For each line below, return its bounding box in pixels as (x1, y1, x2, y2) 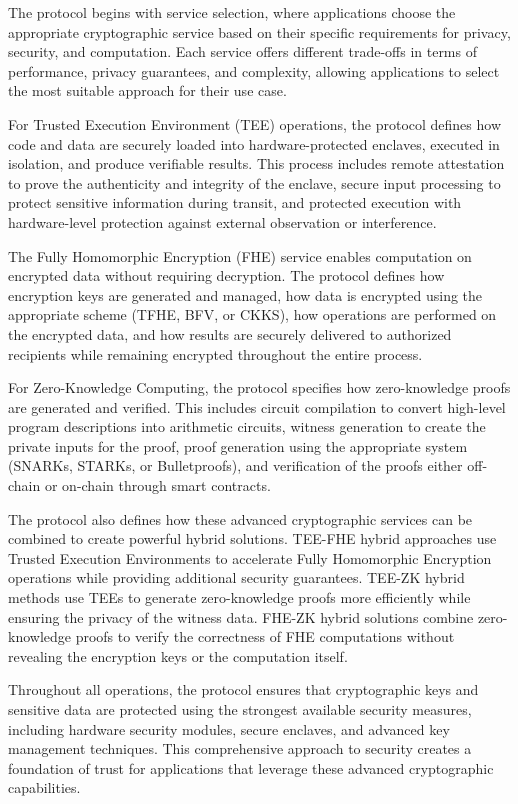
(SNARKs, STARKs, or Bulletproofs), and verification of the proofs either (8, 455, 463, 476)
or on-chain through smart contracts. (44, 475, 271, 496)
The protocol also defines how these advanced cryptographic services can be (8, 508, 473, 529)
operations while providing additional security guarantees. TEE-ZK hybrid (8, 567, 465, 588)
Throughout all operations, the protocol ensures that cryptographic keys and (8, 679, 479, 700)
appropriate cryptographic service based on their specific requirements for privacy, (8, 21, 511, 42)
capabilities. (8, 777, 81, 798)
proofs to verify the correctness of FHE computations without (75, 626, 455, 647)
